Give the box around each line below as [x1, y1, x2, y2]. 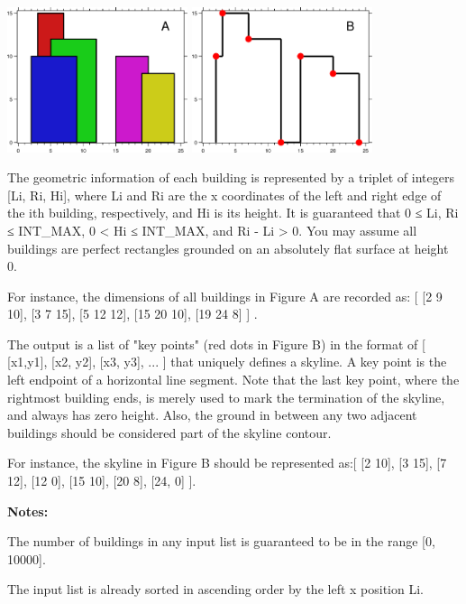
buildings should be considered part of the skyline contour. [7, 423, 332, 441]
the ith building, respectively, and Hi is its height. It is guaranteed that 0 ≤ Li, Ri [7, 203, 459, 222]
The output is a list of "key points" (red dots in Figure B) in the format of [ [7, 334, 425, 353]
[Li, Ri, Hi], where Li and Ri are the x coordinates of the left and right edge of [7, 185, 442, 204]
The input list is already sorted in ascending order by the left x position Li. [7, 580, 424, 599]
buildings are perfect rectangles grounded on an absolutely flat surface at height [7, 238, 449, 257]
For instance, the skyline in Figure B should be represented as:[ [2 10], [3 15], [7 [7, 453, 447, 472]
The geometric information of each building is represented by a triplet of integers [7, 168, 454, 187]
